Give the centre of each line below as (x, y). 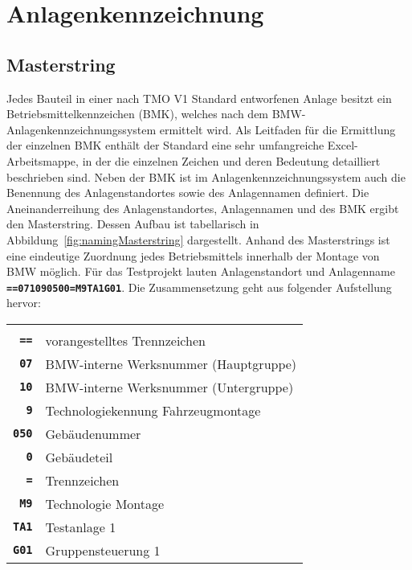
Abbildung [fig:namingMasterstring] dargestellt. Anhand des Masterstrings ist (198, 239)
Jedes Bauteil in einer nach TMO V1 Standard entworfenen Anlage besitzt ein (199, 98)
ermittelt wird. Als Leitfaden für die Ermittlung (277, 129)
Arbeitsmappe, (43, 160)
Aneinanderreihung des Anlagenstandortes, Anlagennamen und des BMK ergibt (203, 208)
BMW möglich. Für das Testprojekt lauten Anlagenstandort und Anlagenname (201, 271)
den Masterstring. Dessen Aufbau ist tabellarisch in (133, 224)
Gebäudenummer (93, 433)
